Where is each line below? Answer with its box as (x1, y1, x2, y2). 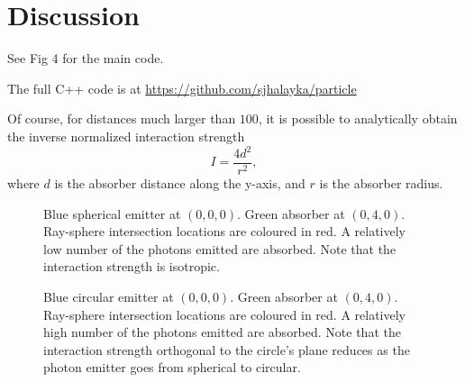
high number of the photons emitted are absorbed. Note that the (43, 323, 401, 341)
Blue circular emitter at (43, 287, 174, 306)
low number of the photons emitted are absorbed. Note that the (43, 239, 397, 258)
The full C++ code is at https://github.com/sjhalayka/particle (7, 78, 357, 97)
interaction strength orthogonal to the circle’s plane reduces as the (43, 340, 410, 359)
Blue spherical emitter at (43, 204, 181, 223)
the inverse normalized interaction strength (7, 126, 245, 145)
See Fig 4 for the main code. (7, 49, 164, 68)
